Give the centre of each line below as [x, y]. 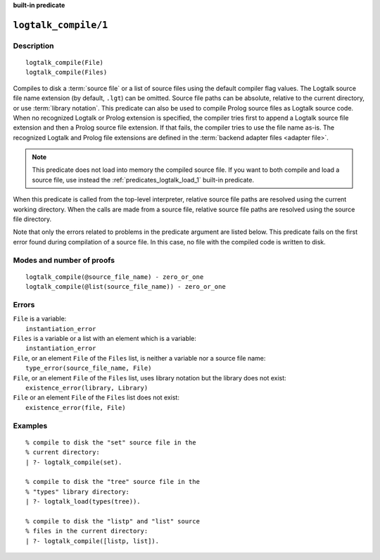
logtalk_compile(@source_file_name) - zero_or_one [115, 277]
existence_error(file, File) [76, 407]
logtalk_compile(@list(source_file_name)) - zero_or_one [126, 287]
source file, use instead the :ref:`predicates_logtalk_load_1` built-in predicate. [143, 180]
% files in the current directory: [87, 531]
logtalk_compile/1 [61, 25]
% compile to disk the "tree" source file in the [113, 482]
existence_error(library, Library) [87, 388]
